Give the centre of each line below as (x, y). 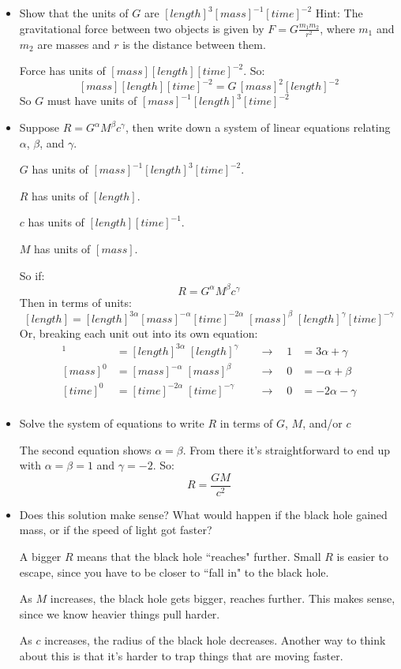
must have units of (92, 101)
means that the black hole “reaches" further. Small (199, 557)
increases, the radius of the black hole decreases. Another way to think (215, 640)
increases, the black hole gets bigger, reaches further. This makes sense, (223, 598)
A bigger (40, 557)
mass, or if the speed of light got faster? (116, 530)
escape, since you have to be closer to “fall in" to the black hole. (174, 572)
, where (337, 28)
